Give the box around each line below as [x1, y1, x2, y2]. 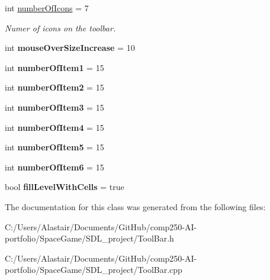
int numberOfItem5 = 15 [5, 141, 104, 153]
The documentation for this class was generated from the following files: [5, 200, 266, 213]
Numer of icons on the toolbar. [5, 21, 116, 34]
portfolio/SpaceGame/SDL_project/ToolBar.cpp [5, 263, 182, 276]
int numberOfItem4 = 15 [5, 121, 104, 133]
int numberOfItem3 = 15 [5, 101, 104, 113]
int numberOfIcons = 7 [5, 2, 89, 14]
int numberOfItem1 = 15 [5, 61, 104, 73]
